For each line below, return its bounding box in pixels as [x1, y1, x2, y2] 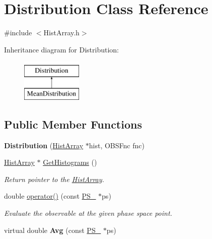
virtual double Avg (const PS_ [4, 224, 101, 235]
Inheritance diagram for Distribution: [4, 44, 119, 54]
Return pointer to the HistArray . [4, 173, 104, 184]
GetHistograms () [43, 157, 97, 167]
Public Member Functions [4, 116, 142, 132]
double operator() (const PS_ [4, 191, 96, 201]
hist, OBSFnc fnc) [89, 140, 145, 150]
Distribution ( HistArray [4, 140, 84, 150]
